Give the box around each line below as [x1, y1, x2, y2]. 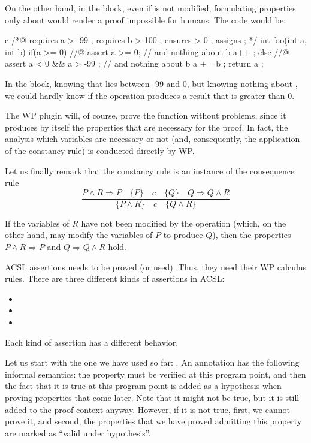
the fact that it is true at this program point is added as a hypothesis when [5, 379, 282, 392]
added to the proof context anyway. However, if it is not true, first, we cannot [5, 403, 290, 415]
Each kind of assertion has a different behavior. [5, 336, 179, 348]
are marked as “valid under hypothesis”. [5, 426, 151, 439]
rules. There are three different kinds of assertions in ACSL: [5, 272, 225, 285]
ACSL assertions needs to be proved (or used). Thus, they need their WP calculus [5, 260, 307, 273]
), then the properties [212, 228, 291, 241]
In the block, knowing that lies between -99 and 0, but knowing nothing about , [5, 77, 298, 89]
